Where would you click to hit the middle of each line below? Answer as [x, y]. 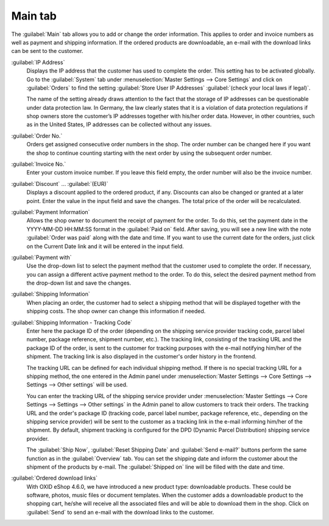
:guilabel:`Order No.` [37, 136]
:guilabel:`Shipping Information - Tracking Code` [72, 322]
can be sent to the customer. [47, 51]
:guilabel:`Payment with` [42, 257]
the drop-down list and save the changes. [79, 283]
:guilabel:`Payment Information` [51, 212]
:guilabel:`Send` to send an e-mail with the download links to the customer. [120, 512]
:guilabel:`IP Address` [38, 62]
